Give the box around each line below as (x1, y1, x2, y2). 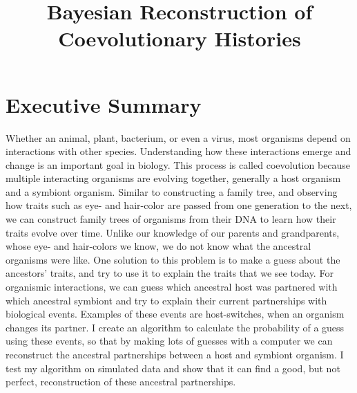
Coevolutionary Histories (58, 24, 301, 53)
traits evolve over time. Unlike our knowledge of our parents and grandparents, (6, 225, 340, 239)
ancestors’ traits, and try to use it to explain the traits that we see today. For (6, 266, 334, 280)
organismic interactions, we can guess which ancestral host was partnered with (6, 280, 338, 294)
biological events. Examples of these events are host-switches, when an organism (6, 307, 345, 321)
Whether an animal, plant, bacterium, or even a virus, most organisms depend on (6, 130, 351, 145)
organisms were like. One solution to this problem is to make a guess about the (6, 252, 340, 266)
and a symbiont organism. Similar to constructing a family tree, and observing (6, 184, 338, 199)
